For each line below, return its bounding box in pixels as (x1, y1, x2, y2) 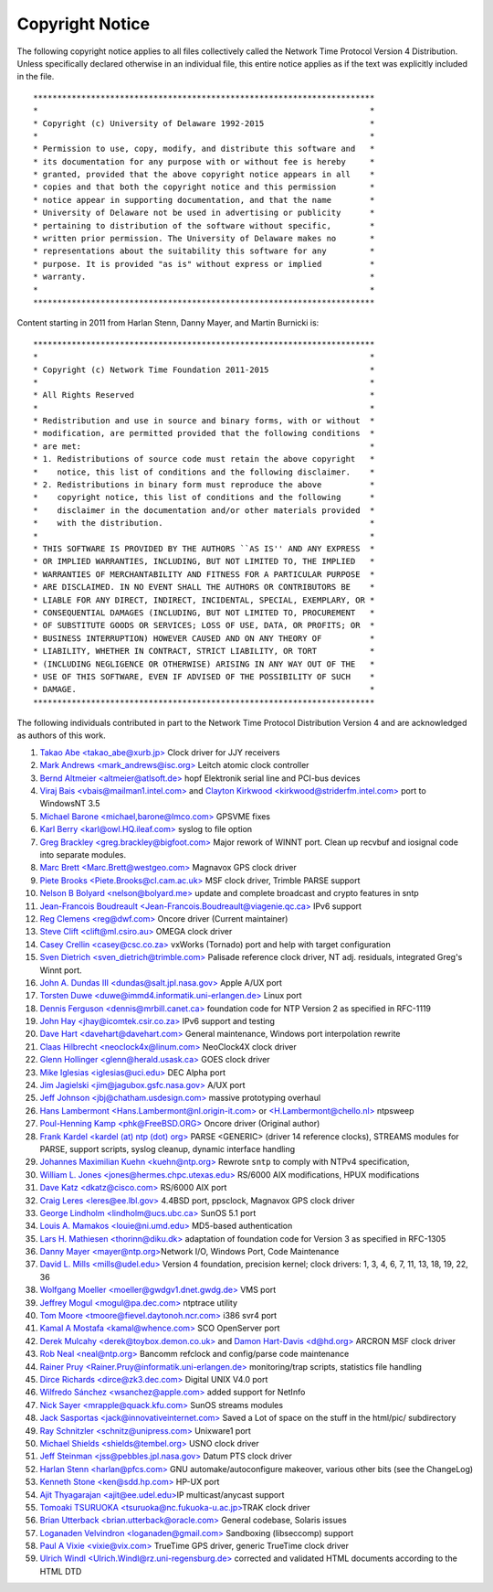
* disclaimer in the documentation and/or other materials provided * (33, 505, 375, 516)
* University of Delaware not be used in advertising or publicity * (33, 208, 375, 219)
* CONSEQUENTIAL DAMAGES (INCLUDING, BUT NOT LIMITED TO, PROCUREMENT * (33, 607, 375, 617)
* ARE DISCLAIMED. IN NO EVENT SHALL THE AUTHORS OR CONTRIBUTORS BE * (33, 582, 375, 593)
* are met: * (33, 441, 375, 452)
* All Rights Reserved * (33, 390, 375, 401)
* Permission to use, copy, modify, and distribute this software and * (33, 144, 375, 155)
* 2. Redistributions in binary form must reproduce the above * (33, 480, 375, 490)
